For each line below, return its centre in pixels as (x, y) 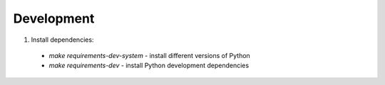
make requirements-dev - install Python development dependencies (149, 66)
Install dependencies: (62, 40)
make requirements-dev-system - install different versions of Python (150, 55)
